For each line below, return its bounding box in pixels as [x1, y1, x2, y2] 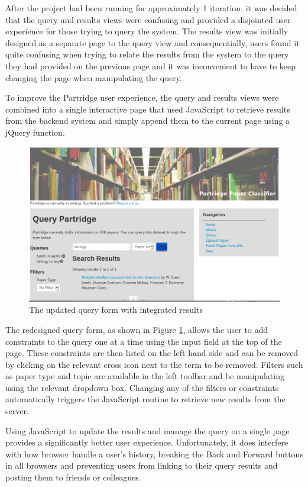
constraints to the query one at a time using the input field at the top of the [5, 335, 282, 347]
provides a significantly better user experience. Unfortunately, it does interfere [5, 436, 288, 448]
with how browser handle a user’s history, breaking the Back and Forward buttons [5, 447, 303, 460]
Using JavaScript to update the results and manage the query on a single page [5, 424, 290, 437]
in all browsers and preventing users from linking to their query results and [5, 459, 278, 472]
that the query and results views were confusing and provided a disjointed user [5, 13, 291, 25]
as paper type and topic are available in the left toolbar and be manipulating [5, 370, 284, 382]
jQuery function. [5, 126, 65, 138]
